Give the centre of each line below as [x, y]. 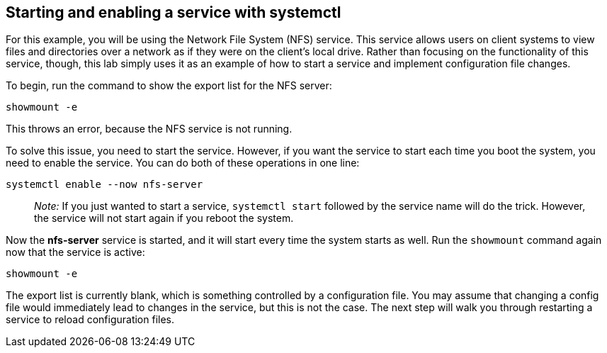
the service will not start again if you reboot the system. [164, 218]
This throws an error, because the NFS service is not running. [149, 129]
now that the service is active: [75, 252]
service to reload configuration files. [90, 320]
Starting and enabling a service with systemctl [174, 12]
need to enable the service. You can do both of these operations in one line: [183, 163]
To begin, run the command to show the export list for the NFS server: [169, 86]
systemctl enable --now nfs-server [104, 185]
